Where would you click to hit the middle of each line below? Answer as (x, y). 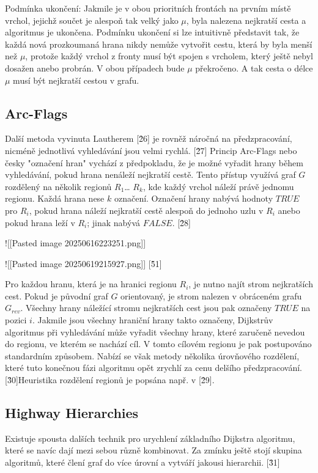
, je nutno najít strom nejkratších (251, 284)
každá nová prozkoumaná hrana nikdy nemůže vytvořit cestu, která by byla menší (159, 44)
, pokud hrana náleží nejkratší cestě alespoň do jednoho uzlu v (146, 210)
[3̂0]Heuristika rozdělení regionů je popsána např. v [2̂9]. (110, 380)
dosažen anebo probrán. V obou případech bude (95, 68)
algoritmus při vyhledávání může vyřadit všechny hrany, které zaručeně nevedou (155, 332)
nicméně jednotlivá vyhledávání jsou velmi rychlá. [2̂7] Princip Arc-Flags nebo (151, 150)
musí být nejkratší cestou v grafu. (76, 80)
